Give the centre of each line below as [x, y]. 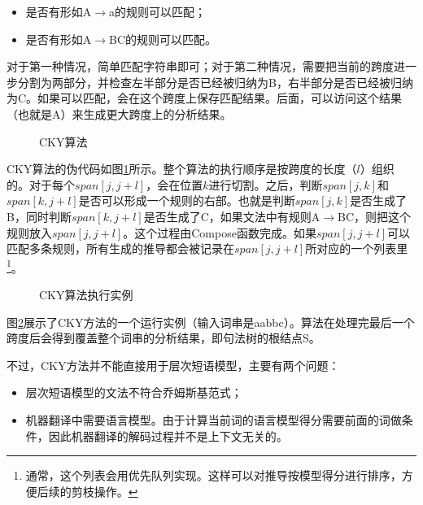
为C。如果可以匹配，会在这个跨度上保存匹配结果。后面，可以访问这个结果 [205, 98]
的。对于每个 [41, 184]
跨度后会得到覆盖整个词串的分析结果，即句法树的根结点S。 [164, 338]
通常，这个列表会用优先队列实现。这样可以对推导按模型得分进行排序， [214, 475]
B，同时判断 [39, 216]
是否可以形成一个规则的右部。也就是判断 [187, 200]
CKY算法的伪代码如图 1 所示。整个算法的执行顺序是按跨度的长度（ [182, 169]
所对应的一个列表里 [357, 248]
